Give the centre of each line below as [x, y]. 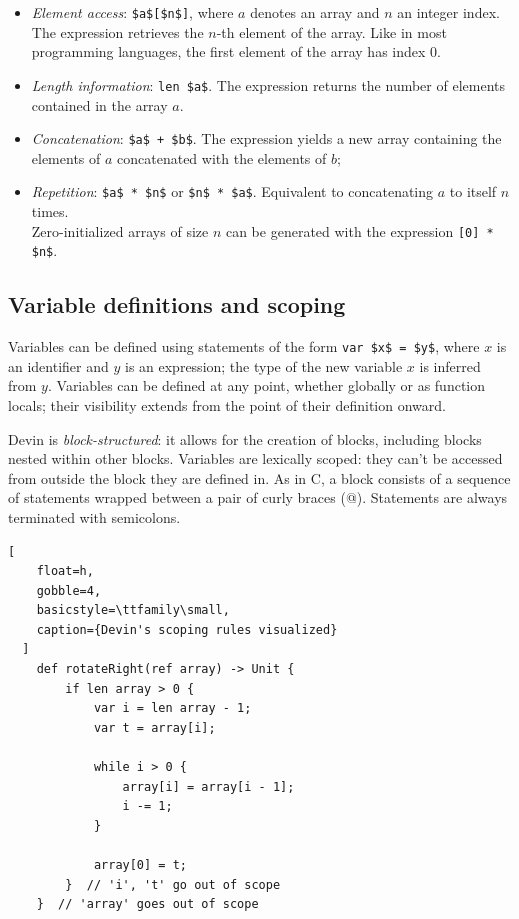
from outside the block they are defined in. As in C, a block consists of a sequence [259, 477]
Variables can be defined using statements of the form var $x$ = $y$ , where [244, 346]
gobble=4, [69, 590]
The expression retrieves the [117, 31]
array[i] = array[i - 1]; [208, 786]
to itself [473, 191]
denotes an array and [315, 12]
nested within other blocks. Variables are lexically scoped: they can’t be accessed [255, 458]
